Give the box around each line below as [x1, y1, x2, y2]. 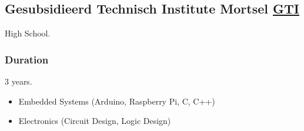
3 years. [5, 75, 32, 88]
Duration [5, 52, 49, 66]
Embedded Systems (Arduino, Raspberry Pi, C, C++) [18, 95, 215, 107]
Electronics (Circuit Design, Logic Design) [18, 115, 171, 127]
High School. [5, 27, 51, 39]
